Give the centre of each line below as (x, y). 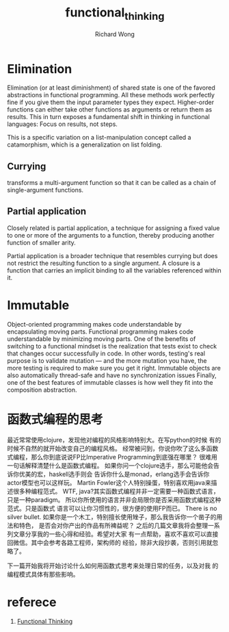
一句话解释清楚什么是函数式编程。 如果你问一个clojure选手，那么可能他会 (110, 465)
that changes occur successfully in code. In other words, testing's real (106, 353)
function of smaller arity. (42, 242)
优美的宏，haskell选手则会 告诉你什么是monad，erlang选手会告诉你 (114, 474)
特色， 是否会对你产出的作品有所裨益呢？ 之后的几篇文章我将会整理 (113, 525)
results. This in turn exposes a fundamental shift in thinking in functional (108, 117)
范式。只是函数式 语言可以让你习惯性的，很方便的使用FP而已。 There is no (112, 508)
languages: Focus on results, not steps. (63, 124)
